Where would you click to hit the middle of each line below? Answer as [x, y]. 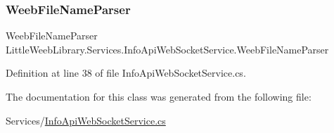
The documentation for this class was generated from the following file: [159, 96]
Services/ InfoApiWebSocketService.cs [86, 120]
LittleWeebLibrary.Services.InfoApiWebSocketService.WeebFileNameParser [167, 49]
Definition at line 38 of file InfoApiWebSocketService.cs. [126, 73]
